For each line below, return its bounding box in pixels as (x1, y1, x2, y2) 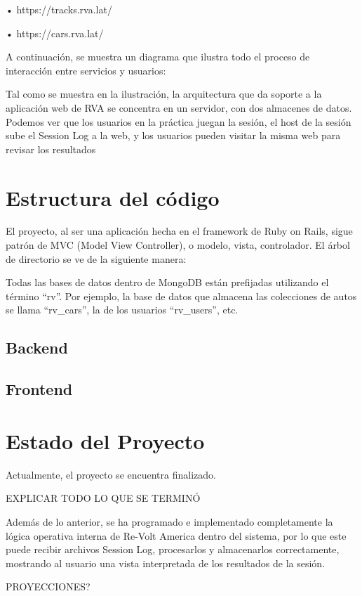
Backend (6, 337, 68, 358)
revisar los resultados (6, 141, 96, 156)
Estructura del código (6, 183, 220, 212)
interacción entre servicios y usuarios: (6, 63, 166, 77)
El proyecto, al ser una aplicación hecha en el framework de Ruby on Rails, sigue (6, 223, 353, 238)
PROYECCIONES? (6, 579, 90, 594)
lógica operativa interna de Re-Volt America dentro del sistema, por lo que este (6, 528, 347, 543)
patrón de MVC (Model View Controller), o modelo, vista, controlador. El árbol (6, 238, 350, 252)
